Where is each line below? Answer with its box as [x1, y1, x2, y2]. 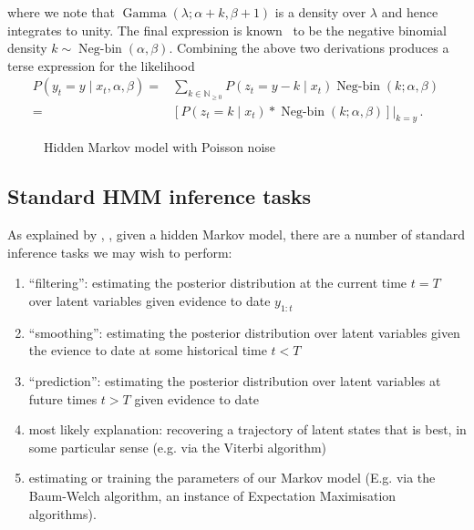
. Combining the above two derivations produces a [169, 38, 449, 57]
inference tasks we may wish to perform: [7, 242, 232, 261]
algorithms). [28, 504, 97, 523]
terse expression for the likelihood [7, 56, 195, 75]
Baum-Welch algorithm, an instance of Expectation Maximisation [28, 485, 397, 505]
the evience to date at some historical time [28, 341, 267, 360]
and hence [381, 3, 438, 21]
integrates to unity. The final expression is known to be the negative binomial [7, 20, 447, 39]
